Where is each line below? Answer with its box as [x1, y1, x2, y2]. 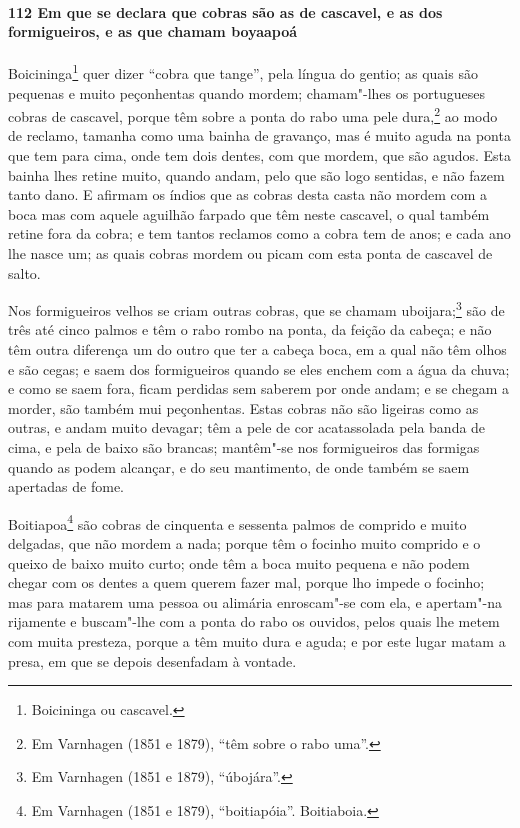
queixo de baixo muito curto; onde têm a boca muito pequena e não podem [8, 552, 470, 573]
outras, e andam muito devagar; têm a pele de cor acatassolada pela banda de [8, 417, 486, 438]
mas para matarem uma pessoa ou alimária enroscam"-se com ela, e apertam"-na [8, 591, 502, 612]
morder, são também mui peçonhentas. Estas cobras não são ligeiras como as [8, 397, 479, 418]
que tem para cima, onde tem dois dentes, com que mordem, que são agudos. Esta [8, 145, 512, 166]
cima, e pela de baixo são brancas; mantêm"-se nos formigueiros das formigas [8, 437, 480, 458]
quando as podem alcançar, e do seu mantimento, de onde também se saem [8, 456, 470, 477]
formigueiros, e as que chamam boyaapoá [8, 21, 298, 42]
